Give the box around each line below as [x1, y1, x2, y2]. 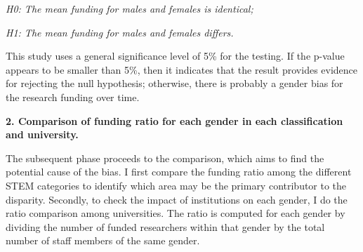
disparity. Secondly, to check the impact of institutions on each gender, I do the [6, 192, 348, 206]
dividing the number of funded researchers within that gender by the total [6, 219, 325, 234]
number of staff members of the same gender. [6, 233, 200, 248]
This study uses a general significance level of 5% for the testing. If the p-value [6, 48, 345, 63]
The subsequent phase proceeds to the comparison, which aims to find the [6, 150, 324, 165]
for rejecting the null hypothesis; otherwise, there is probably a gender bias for [6, 76, 343, 91]
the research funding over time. [6, 89, 140, 104]
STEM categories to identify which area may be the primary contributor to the [6, 178, 347, 192]
